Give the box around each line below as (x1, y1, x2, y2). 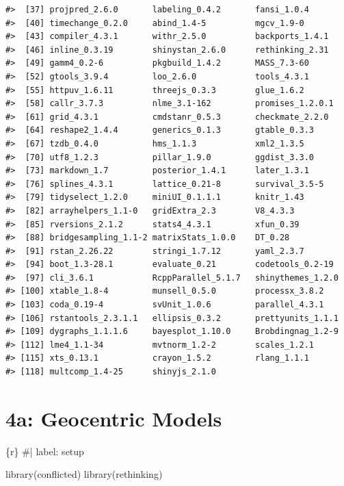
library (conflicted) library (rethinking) (5, 467, 163, 481)
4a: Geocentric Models (5, 404, 222, 432)
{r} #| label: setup (5, 444, 84, 458)
